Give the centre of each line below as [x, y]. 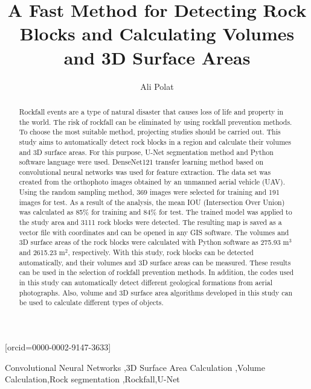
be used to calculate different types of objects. [91, 302]
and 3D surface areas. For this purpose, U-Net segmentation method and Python [146, 152]
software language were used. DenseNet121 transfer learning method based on [141, 162]
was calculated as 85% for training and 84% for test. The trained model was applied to [155, 212]
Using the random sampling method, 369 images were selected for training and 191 [149, 192]
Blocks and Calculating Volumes [157, 33]
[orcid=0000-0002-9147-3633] [58, 347]
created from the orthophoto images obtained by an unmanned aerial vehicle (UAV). [152, 182]
